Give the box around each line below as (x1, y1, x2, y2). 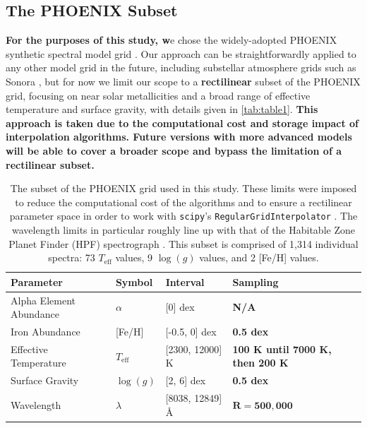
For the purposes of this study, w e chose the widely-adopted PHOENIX (6, 32, 337, 47)
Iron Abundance (11, 324, 80, 339)
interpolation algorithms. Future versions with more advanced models (6, 129, 352, 144)
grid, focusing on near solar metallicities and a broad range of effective (6, 88, 311, 102)
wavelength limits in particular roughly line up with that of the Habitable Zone (12, 222, 355, 237)
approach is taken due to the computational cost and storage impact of (6, 115, 359, 130)
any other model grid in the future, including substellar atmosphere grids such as (6, 60, 356, 75)
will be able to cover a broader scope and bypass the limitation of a (6, 143, 342, 157)
